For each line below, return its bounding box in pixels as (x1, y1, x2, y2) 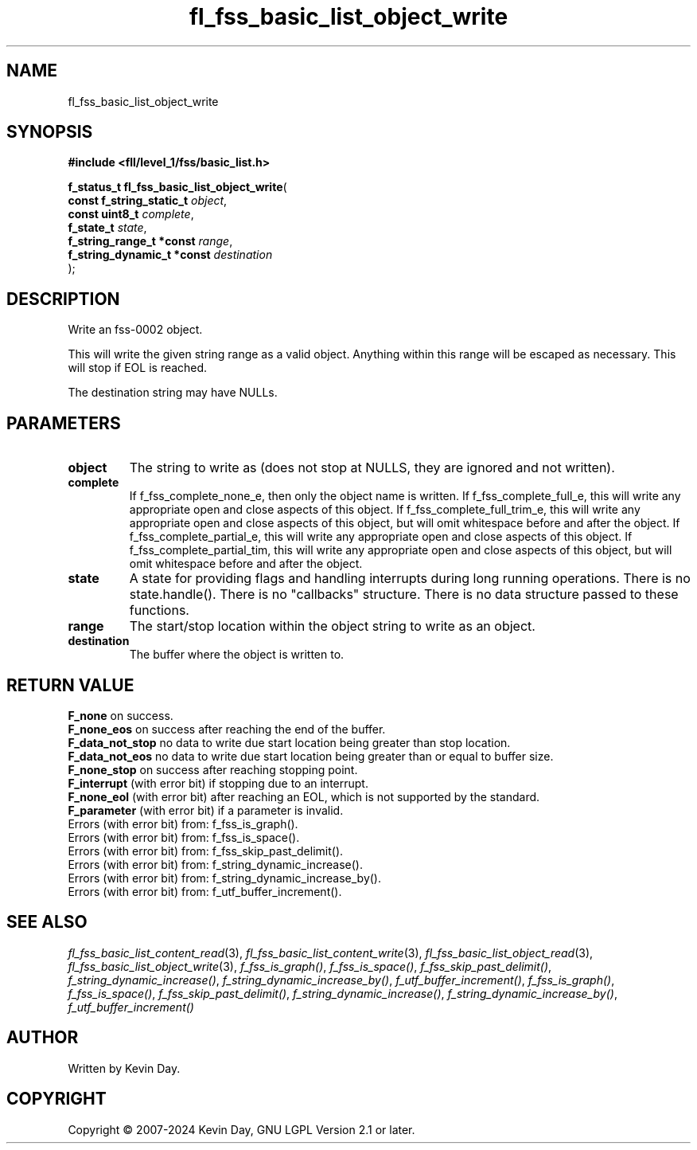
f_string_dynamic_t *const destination (68, 248, 273, 262)
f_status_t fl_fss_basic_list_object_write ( (68, 180, 287, 194)
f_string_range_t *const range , (68, 234, 233, 248)
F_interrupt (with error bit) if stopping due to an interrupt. (68, 776, 368, 790)
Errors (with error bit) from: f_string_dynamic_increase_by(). (68, 870, 382, 885)
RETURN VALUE (6, 675, 134, 695)
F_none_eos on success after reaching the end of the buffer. (68, 722, 386, 736)
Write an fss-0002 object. (68, 323, 203, 337)
